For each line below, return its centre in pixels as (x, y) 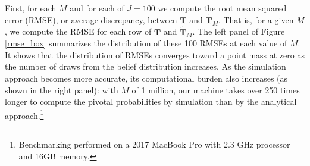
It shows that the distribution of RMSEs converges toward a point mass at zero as (155, 54)
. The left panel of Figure (239, 31)
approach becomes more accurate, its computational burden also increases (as (146, 78)
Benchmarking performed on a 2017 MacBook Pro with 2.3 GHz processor (154, 144)
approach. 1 (24, 114)
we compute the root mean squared (222, 8)
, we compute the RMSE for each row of (78, 31)
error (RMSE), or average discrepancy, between (91, 19)
